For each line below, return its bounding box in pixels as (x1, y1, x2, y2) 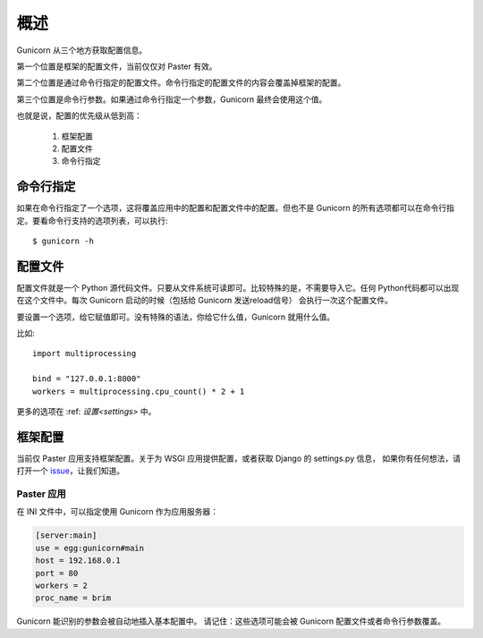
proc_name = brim (35, 593, 112, 603)
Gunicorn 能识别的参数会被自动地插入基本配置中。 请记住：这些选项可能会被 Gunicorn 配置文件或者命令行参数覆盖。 (16, 616, 446, 626)
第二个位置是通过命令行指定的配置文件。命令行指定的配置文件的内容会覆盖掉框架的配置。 (16, 77, 346, 89)
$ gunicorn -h (32, 235, 94, 246)
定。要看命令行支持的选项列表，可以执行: (16, 215, 169, 225)
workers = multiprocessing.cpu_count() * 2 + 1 (32, 386, 245, 396)
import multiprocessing (32, 349, 137, 359)
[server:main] (35, 531, 97, 540)
